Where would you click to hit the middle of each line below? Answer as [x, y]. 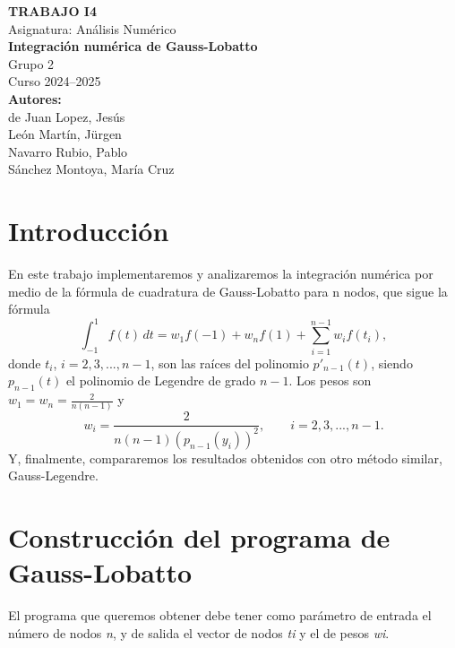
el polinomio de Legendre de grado [161, 380]
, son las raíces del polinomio [230, 363]
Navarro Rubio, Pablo [68, 151]
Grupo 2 [31, 63]
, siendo [392, 363]
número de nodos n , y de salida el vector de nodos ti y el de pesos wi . [199, 632]
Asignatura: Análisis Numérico [92, 28]
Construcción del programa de [199, 537]
